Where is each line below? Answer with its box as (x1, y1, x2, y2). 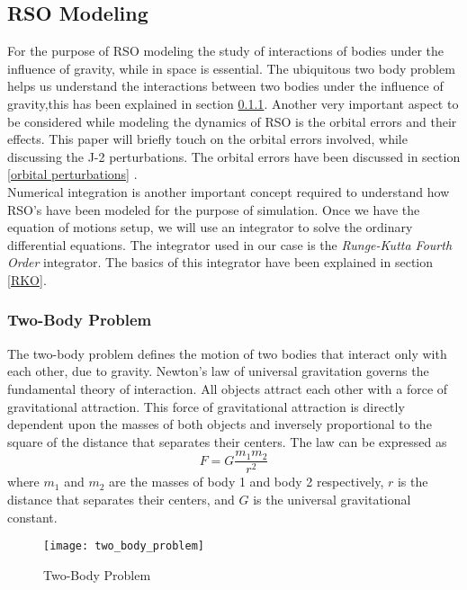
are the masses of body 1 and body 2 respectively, (109, 472, 384, 491)
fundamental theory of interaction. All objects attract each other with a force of (7, 379, 448, 398)
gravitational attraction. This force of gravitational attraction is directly (7, 397, 405, 416)
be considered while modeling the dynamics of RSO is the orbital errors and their (7, 112, 457, 130)
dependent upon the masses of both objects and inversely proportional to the (7, 415, 432, 434)
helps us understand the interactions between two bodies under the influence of (7, 76, 444, 95)
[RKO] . (7, 270, 47, 289)
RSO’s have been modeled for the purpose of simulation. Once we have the (7, 200, 420, 219)
